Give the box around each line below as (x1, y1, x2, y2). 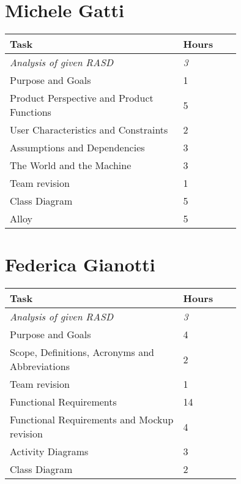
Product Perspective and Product (10, 91, 154, 105)
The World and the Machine (10, 158, 132, 173)
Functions (10, 105, 51, 119)
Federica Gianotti (5, 252, 155, 277)
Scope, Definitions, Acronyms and (10, 345, 155, 360)
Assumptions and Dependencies (10, 140, 145, 155)
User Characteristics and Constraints (10, 123, 168, 137)
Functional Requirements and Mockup (10, 412, 174, 427)
